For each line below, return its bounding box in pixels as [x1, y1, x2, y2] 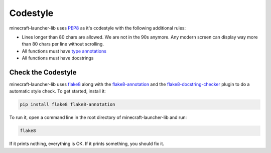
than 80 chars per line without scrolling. [22, 41, 104, 47]
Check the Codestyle [9, 68, 77, 76]
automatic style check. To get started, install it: [9, 88, 106, 94]
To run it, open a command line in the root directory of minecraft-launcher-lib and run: [9, 114, 187, 120]
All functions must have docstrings [22, 55, 94, 61]
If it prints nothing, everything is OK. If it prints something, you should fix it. [9, 140, 165, 147]
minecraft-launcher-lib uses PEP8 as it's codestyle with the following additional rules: [9, 25, 186, 31]
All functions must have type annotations [22, 48, 106, 54]
